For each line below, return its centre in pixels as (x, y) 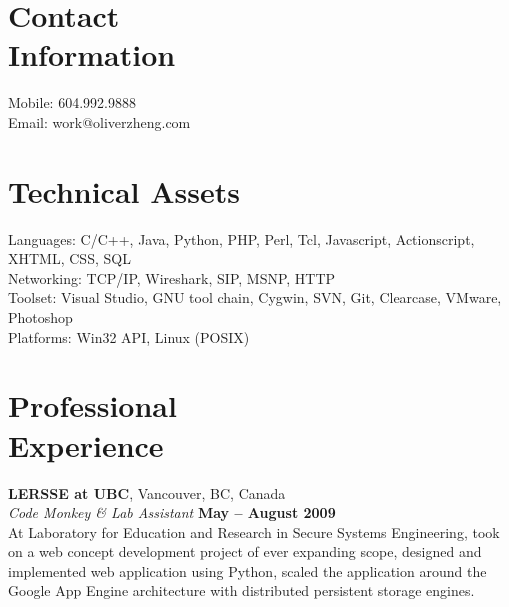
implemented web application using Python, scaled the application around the (247, 570)
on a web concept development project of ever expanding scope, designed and (245, 551)
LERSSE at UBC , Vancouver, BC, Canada (147, 492)
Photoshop (40, 317)
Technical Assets (124, 190)
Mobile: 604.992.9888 (72, 102)
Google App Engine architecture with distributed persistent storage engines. (241, 590)
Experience (86, 444)
